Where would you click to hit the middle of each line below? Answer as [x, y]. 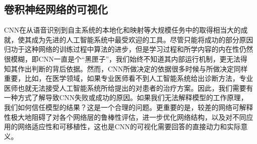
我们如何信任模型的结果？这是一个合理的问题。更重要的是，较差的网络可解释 [128, 107]
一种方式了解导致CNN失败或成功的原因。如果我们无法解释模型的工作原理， [126, 97]
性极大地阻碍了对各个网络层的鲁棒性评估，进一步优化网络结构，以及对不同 [125, 117]
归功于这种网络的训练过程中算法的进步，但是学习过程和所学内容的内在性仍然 [128, 49]
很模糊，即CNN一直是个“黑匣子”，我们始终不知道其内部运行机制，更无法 [122, 58]
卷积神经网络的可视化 [56, 9]
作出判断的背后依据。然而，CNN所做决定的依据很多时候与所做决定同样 [133, 68]
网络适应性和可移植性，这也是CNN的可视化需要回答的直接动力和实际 [129, 126]
